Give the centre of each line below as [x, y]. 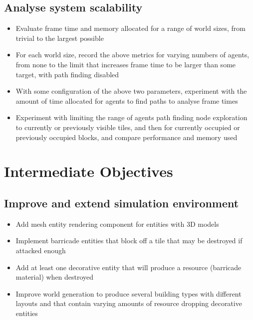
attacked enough [41, 250]
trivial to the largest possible [60, 38]
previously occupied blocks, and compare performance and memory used [126, 137]
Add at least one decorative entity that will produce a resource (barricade [128, 267]
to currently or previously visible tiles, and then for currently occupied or [128, 127]
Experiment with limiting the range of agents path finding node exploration [131, 117]
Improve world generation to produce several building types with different [128, 293]
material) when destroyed [55, 277]
